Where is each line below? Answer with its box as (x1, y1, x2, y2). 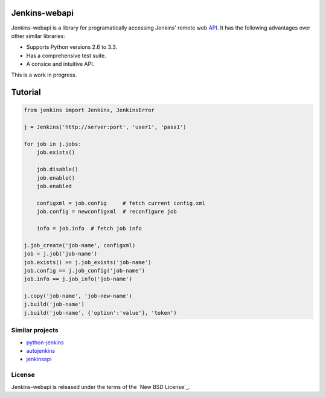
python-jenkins (26, 338, 64, 346)
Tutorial (11, 87, 42, 98)
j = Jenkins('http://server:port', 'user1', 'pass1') (24, 124, 187, 131)
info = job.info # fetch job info (36, 225, 142, 232)
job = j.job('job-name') (24, 250, 98, 257)
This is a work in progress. (11, 71, 77, 78)
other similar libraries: (11, 32, 66, 39)
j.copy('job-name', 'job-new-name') (24, 292, 133, 300)
